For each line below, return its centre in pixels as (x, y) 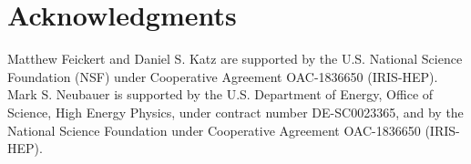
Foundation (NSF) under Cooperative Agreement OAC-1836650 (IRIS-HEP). (223, 76)
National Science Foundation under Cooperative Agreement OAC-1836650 (214, 130)
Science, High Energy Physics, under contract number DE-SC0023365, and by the (235, 112)
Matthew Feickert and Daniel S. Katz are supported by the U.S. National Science (235, 59)
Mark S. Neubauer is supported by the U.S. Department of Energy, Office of (220, 94)
